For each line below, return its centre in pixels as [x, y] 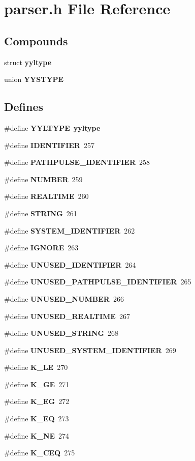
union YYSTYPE [34, 79]
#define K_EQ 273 [37, 419]
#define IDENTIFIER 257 [49, 145]
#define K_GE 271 [37, 384]
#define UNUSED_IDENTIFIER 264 [70, 264]
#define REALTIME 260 [46, 196]
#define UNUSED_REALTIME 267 [67, 316]
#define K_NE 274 [37, 435]
